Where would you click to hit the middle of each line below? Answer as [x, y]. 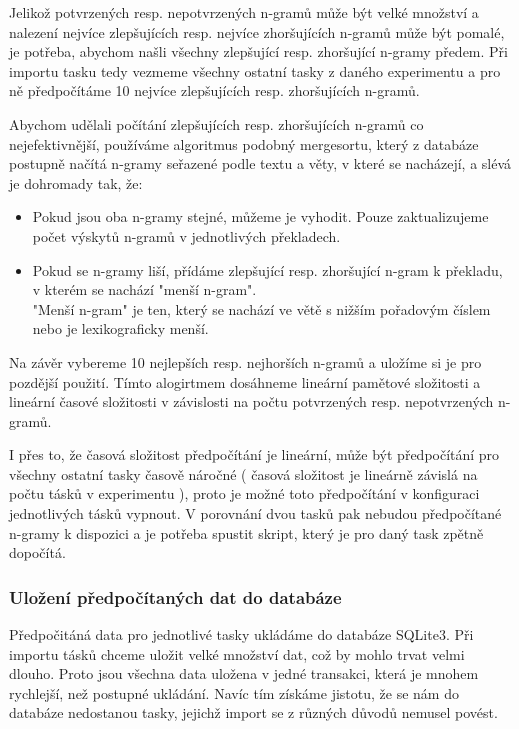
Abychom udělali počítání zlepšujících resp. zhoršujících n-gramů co [216, 123]
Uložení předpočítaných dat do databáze [175, 596]
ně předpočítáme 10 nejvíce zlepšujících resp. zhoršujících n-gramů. [214, 90]
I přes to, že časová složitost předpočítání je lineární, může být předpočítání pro [254, 454]
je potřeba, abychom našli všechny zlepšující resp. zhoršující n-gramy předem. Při [258, 51]
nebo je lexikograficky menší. [120, 328]
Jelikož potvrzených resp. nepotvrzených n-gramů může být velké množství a [244, 12]
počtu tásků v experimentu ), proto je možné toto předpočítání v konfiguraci [244, 493]
